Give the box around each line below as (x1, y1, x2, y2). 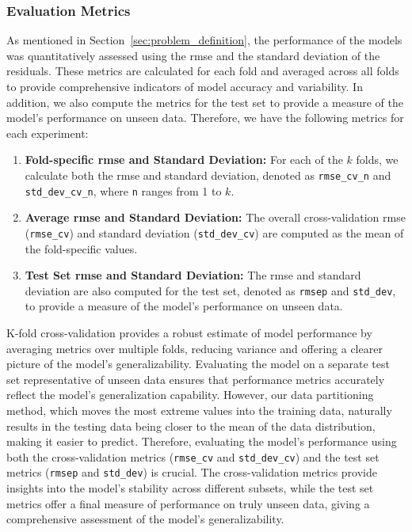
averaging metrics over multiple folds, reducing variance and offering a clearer (6, 340, 383, 356)
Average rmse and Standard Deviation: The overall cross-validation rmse (25, 209, 406, 226)
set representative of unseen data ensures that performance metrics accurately (6, 370, 385, 387)
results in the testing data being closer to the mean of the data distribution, (6, 417, 376, 434)
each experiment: (6, 124, 89, 141)
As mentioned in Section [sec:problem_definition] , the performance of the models (6, 32, 402, 48)
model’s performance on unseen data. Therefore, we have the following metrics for (6, 109, 404, 126)
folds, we (356, 151, 399, 168)
